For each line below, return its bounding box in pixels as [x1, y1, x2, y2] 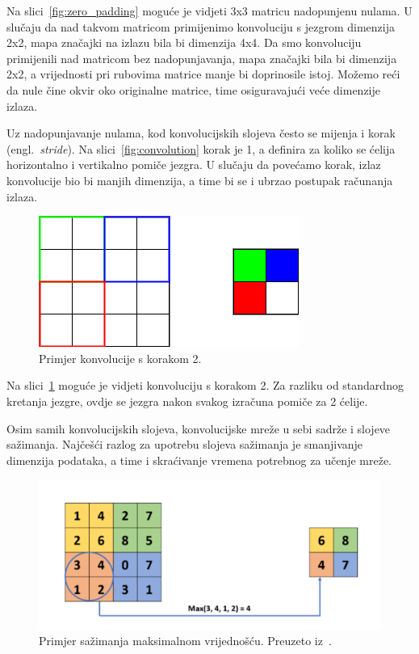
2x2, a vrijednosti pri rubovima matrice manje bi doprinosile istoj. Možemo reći [6, 65, 400, 82]
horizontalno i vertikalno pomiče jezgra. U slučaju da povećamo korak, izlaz [6, 156, 381, 173]
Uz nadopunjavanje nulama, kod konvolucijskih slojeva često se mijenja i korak [6, 124, 396, 141]
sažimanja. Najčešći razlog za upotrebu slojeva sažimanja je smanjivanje [6, 436, 363, 453]
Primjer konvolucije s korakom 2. [39, 349, 202, 366]
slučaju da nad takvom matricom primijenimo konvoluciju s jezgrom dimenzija [6, 18, 395, 35]
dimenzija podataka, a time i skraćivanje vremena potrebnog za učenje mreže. [6, 451, 392, 468]
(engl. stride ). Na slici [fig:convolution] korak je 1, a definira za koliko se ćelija [6, 140, 396, 157]
